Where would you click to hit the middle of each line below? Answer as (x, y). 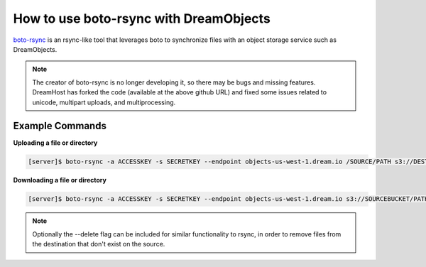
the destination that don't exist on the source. (99, 244)
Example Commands (60, 126)
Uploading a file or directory (55, 143)
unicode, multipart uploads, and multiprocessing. (104, 102)
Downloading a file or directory (60, 180)
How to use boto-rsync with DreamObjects (142, 18)
